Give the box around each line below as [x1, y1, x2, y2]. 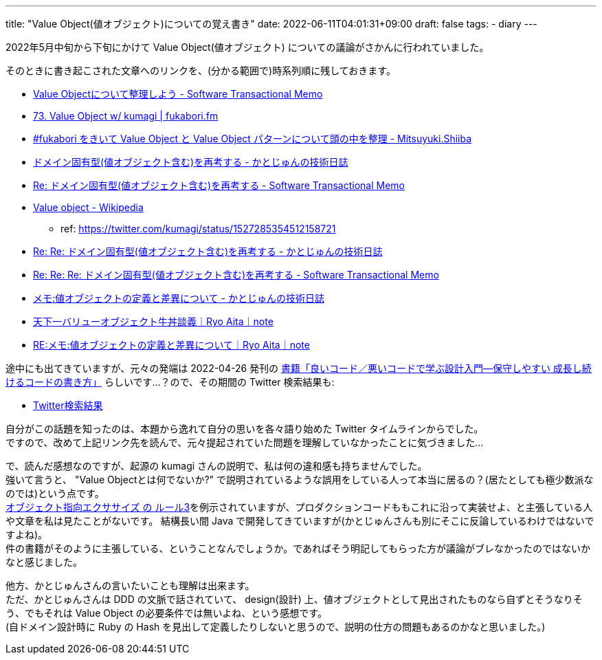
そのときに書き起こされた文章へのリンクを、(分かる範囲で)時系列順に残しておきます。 [5, 65, 396, 76]
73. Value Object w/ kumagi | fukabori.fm [33, 110, 219, 122]
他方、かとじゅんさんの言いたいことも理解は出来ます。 [5, 580, 255, 591]
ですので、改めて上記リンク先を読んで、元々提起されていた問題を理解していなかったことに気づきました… [5, 437, 484, 448]
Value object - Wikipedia [33, 201, 144, 213]
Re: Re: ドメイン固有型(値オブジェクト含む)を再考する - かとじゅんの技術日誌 [33, 245, 383, 257]
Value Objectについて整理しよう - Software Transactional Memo [33, 88, 323, 100]
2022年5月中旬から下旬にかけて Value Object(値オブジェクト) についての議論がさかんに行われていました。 [5, 41, 489, 53]
